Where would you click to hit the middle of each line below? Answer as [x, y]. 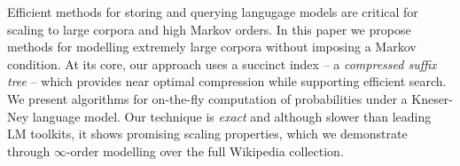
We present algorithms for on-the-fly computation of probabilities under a [207, 98]
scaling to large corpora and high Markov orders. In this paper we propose [209, 29]
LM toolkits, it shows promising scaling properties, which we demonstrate [207, 134]
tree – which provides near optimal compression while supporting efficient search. [227, 81]
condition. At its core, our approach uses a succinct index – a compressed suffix [222, 63]
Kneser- [433, 98]
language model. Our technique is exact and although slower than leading [232, 116]
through [29, 150]
